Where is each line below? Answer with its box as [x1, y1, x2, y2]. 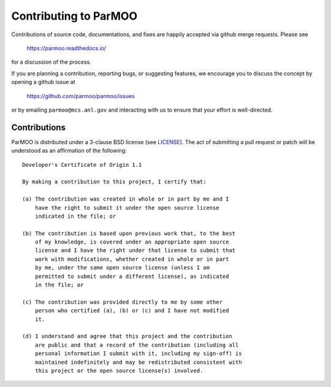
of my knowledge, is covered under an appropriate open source [34, 239, 229, 245]
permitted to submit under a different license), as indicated [34, 273, 229, 280]
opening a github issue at [11, 79, 75, 86]
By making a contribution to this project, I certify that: [22, 178, 207, 185]
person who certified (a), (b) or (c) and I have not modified [34, 307, 229, 314]
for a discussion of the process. [11, 58, 92, 66]
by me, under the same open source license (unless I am [34, 264, 210, 271]
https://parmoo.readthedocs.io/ [26, 44, 107, 52]
